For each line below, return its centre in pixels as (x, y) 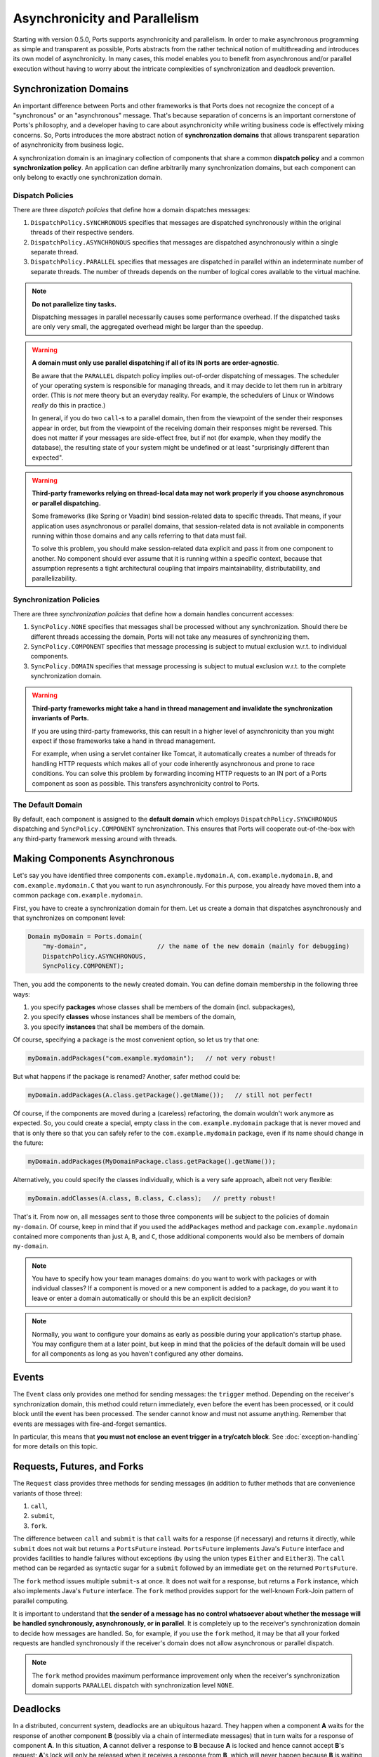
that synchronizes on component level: (69, 918)
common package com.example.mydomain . (78, 895)
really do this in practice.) (69, 405)
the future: (28, 1143)
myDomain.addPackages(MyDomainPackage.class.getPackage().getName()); (152, 1162)
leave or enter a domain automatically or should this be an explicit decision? (141, 1298)
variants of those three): (48, 1493)
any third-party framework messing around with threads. (95, 838)
